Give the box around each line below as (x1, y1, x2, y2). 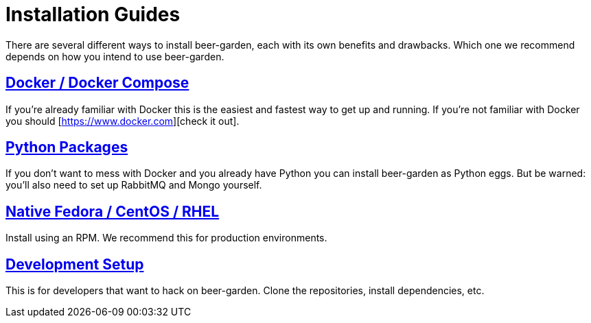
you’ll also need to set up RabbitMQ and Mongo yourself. (5, 179, 262, 191)
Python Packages (5, 139, 128, 156)
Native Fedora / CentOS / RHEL (5, 202, 220, 220)
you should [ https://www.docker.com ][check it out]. (5, 115, 240, 127)
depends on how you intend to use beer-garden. (5, 50, 224, 62)
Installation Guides (5, 3, 181, 26)
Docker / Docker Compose (5, 74, 189, 92)
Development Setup (5, 255, 144, 273)
